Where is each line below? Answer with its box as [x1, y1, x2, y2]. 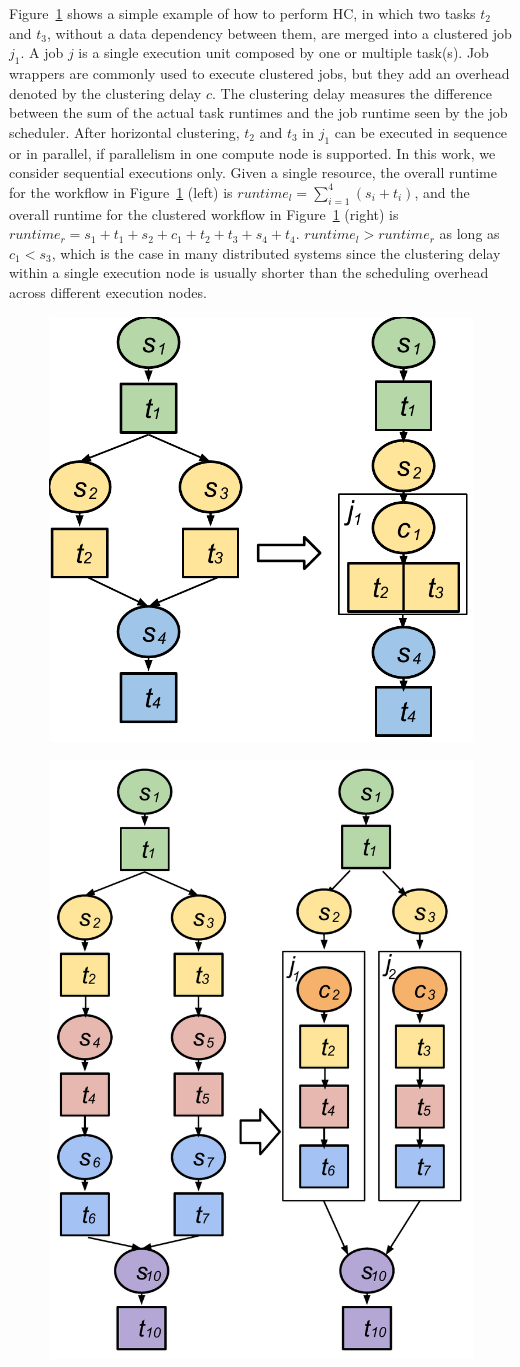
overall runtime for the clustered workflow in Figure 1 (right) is [9, 203, 399, 224]
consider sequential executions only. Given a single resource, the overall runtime [9, 162, 497, 183]
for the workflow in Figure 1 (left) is [9, 181, 233, 202]
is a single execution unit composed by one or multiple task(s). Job [78, 42, 489, 63]
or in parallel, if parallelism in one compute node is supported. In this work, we [9, 142, 496, 163]
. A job [20, 42, 64, 63]
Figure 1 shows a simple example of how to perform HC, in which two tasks [9, 3, 476, 23]
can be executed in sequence [334, 121, 508, 142]
